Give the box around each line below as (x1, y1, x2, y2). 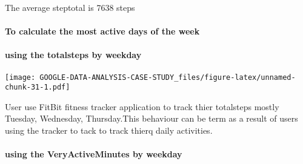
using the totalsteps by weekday (5, 48, 142, 61)
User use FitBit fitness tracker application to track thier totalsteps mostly (5, 100, 279, 113)
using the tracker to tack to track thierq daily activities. (5, 124, 213, 137)
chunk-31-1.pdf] (5, 83, 70, 92)
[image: (5, 73, 36, 82)
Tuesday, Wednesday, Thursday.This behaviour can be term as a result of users (5, 112, 298, 125)
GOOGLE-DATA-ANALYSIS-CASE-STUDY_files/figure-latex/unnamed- (39, 73, 296, 82)
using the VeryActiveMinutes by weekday (5, 148, 182, 160)
